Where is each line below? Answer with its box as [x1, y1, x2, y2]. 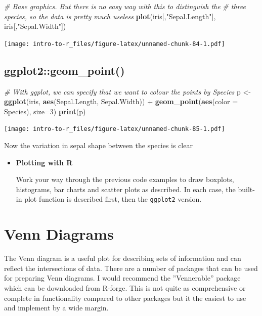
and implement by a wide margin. [4, 302, 109, 313]
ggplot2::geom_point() [4, 62, 125, 78]
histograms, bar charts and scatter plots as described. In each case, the [16, 184, 236, 194]
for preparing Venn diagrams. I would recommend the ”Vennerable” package [4, 273, 241, 283]
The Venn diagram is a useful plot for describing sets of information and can [4, 253, 241, 263]
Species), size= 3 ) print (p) [4, 106, 86, 116]
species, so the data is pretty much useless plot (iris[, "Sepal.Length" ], [4, 11, 216, 21]
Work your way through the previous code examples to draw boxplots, [16, 174, 234, 185]
